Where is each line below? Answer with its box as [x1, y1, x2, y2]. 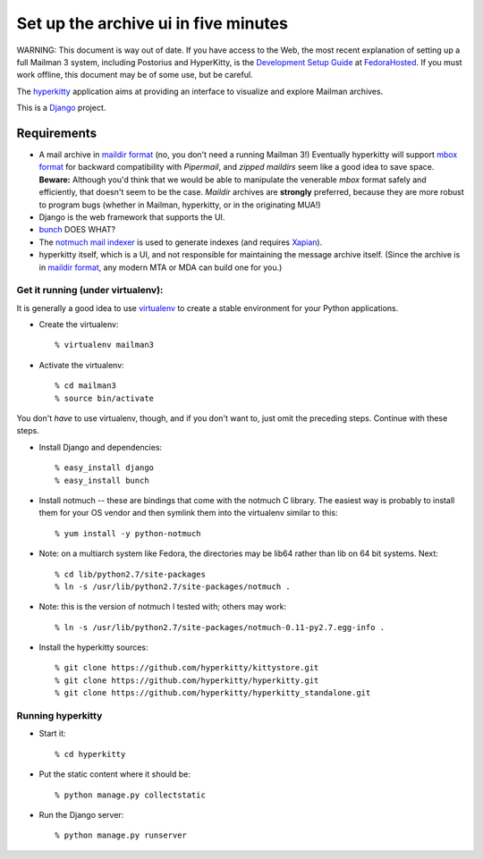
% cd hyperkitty [55, 749, 126, 759]
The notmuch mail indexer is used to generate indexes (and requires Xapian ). [38, 237, 323, 248]
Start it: [38, 728, 66, 739]
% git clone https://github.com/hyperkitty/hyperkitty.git [55, 675, 319, 686]
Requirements [16, 125, 97, 140]
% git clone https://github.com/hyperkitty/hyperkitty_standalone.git [55, 688, 371, 698]
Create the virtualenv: [38, 319, 119, 330]
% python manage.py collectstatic [55, 789, 206, 800]
